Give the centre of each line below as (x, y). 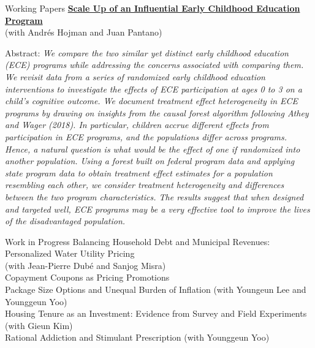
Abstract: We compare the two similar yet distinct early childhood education (147, 52)
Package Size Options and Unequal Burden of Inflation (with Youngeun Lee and (156, 289)
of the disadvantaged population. (65, 221)
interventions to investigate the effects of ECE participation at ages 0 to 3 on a (154, 89)
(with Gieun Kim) (39, 325)
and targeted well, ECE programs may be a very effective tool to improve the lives (157, 209)
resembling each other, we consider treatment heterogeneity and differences (145, 185)
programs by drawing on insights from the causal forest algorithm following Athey (157, 112)
